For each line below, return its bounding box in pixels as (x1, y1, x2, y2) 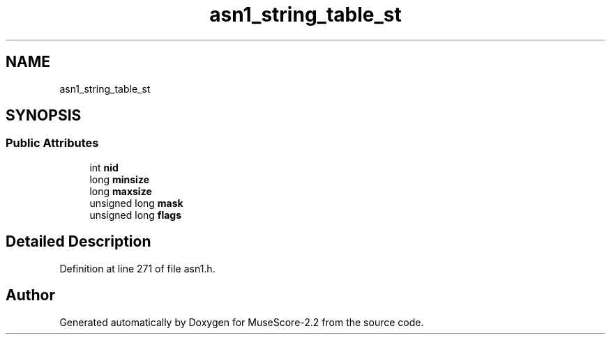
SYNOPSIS (6, 107, 82, 125)
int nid (89, 161, 119, 173)
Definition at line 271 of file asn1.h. (59, 262, 216, 275)
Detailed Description (6, 233, 151, 251)
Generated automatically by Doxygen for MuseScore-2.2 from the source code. (59, 316, 424, 328)
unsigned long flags (89, 208, 182, 221)
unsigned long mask (89, 196, 183, 209)
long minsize (89, 173, 149, 185)
